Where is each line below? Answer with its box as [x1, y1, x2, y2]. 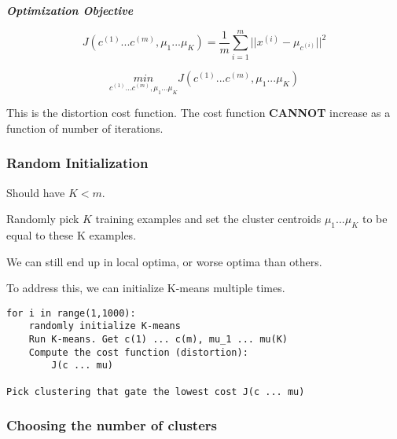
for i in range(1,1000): [6, 307, 136, 319]
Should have [6, 184, 65, 200]
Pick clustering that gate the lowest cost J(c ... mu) [6, 386, 305, 397]
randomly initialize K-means [28, 320, 181, 332]
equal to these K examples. [6, 226, 137, 243]
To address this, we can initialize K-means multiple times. [6, 280, 285, 296]
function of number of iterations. [6, 119, 164, 136]
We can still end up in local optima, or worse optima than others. [6, 253, 322, 269]
